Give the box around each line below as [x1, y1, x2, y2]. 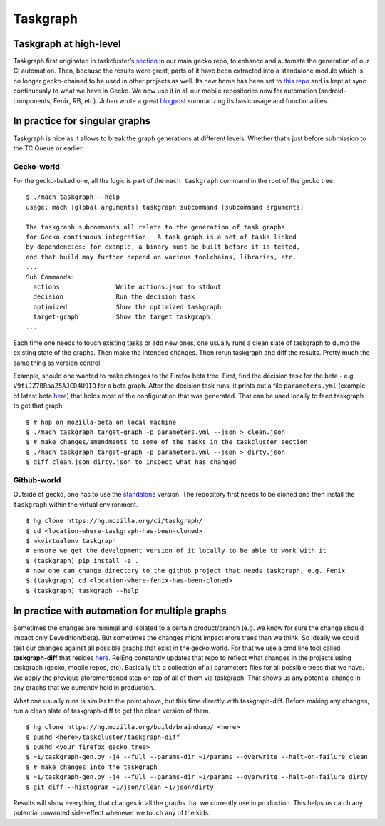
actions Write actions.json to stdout [33, 282, 222, 291]
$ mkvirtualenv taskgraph [26, 537, 117, 544]
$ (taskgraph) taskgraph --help [26, 587, 139, 594]
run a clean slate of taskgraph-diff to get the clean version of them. [13, 706, 211, 715]
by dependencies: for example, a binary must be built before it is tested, [26, 243, 301, 251]
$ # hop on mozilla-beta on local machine [26, 418, 177, 426]
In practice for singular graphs [13, 115, 151, 128]
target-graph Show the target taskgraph [33, 313, 210, 321]
